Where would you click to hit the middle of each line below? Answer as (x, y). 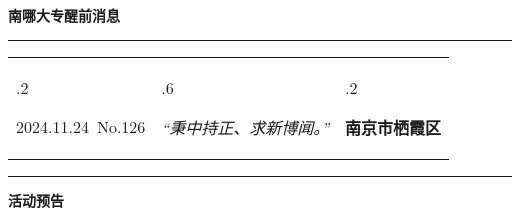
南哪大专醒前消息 (64, 15)
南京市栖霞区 (393, 127)
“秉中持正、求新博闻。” (245, 127)
